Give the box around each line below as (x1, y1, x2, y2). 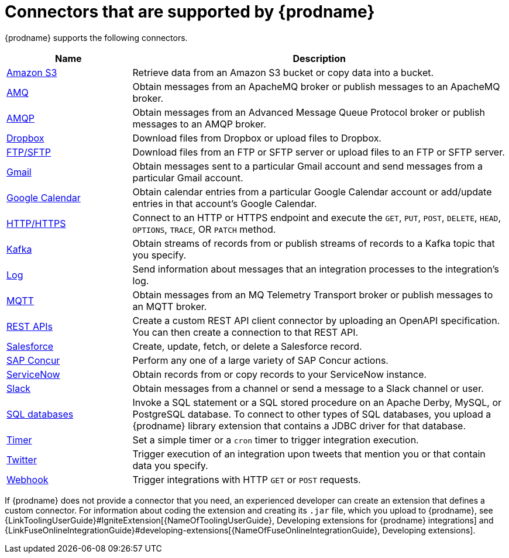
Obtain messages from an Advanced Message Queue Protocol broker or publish (132, 106, 485, 118)
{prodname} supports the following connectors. (5, 32, 188, 43)
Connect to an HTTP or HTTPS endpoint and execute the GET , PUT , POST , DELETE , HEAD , (132, 211, 501, 223)
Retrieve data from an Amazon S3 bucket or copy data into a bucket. (132, 66, 434, 78)
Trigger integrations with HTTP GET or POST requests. (132, 473, 361, 485)
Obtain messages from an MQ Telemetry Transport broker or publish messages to (132, 288, 493, 301)
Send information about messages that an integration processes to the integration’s (132, 263, 499, 275)
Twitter (6, 453, 37, 466)
